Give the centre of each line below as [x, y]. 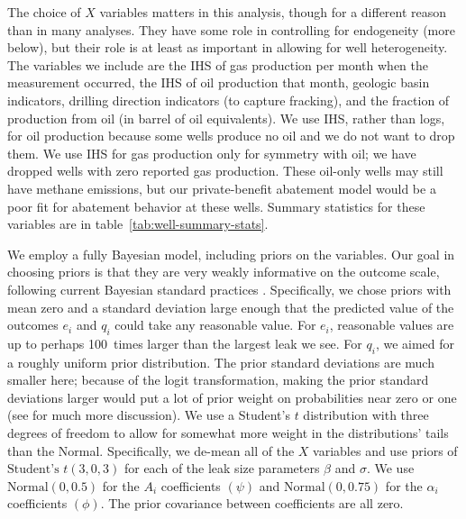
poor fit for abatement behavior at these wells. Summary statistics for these [216, 206]
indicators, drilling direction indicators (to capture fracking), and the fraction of [228, 100]
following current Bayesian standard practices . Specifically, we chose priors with [229, 289]
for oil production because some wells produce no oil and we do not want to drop [231, 136]
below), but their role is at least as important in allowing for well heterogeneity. [228, 47]
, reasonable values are [392, 325]
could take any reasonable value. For [215, 325]
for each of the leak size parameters [222, 468]
